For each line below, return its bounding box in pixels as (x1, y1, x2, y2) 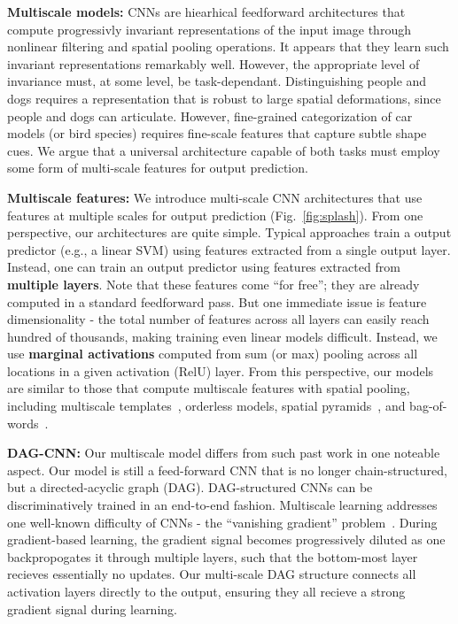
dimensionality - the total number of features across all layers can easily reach (7, 310, 430, 328)
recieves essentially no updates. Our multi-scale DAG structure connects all (7, 565, 416, 583)
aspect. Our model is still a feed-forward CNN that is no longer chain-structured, (7, 460, 447, 479)
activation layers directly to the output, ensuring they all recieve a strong (7, 582, 406, 600)
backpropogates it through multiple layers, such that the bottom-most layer (7, 547, 418, 566)
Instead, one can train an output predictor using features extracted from (7, 258, 400, 276)
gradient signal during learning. (7, 599, 177, 618)
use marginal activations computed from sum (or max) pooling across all (7, 344, 418, 363)
